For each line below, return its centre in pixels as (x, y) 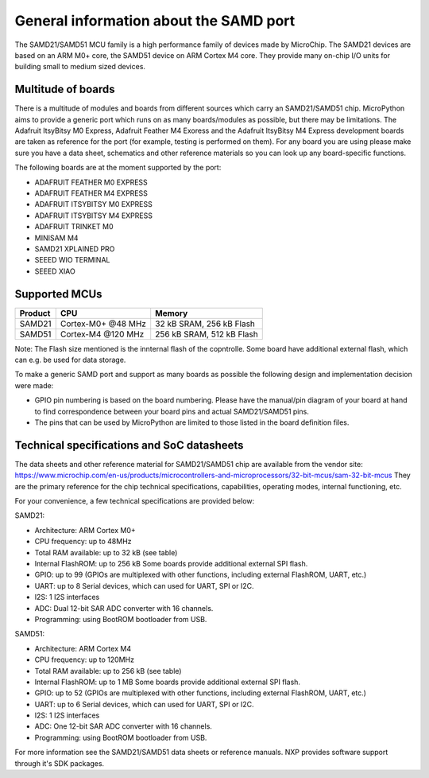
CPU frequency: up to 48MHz (83, 542)
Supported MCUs (58, 294)
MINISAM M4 (56, 238)
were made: (34, 385)
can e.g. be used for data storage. (70, 360)
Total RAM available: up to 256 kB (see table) (108, 671)
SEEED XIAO (55, 271)
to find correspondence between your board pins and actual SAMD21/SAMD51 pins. (172, 411)
